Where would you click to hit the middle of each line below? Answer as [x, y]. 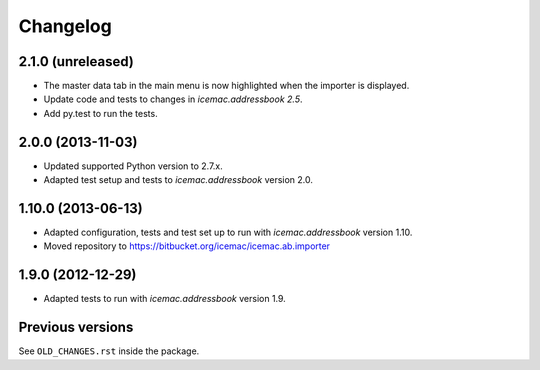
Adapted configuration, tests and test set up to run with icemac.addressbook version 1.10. [228, 232]
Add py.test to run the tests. [101, 113]
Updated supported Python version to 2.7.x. [133, 166]
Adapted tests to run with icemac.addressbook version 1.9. [165, 299]
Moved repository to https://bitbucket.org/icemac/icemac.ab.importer [186, 246]
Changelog [65, 26]
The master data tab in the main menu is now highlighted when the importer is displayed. [226, 86]
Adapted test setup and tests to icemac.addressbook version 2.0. [178, 180]
